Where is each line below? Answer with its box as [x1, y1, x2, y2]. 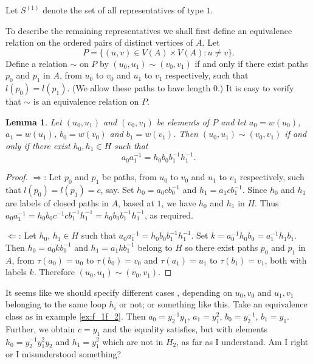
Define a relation [5, 57, 67, 69]
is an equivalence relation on [33, 95, 139, 108]
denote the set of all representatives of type [43, 4, 204, 16]
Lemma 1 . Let [5, 115, 62, 128]
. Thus [255, 197, 279, 209]
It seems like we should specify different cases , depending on [5, 285, 233, 298]
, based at [117, 197, 154, 209]
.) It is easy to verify [217, 82, 294, 94]
